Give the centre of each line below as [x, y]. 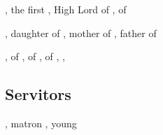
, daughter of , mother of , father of [81, 33]
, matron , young [41, 123]
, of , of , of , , [35, 56]
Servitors [38, 94]
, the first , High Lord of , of [66, 9]
